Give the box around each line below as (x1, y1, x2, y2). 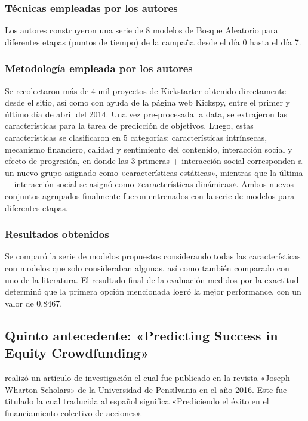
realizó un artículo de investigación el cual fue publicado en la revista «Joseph (5, 371, 290, 383)
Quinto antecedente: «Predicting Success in (5, 326, 278, 344)
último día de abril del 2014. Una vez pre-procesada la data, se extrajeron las (5, 107, 287, 120)
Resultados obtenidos (5, 227, 109, 242)
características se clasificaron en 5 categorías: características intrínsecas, (5, 131, 267, 143)
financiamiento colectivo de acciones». (5, 406, 143, 419)
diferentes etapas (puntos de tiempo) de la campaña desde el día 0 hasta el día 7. (5, 35, 301, 48)
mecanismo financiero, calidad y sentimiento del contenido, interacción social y (5, 143, 292, 155)
